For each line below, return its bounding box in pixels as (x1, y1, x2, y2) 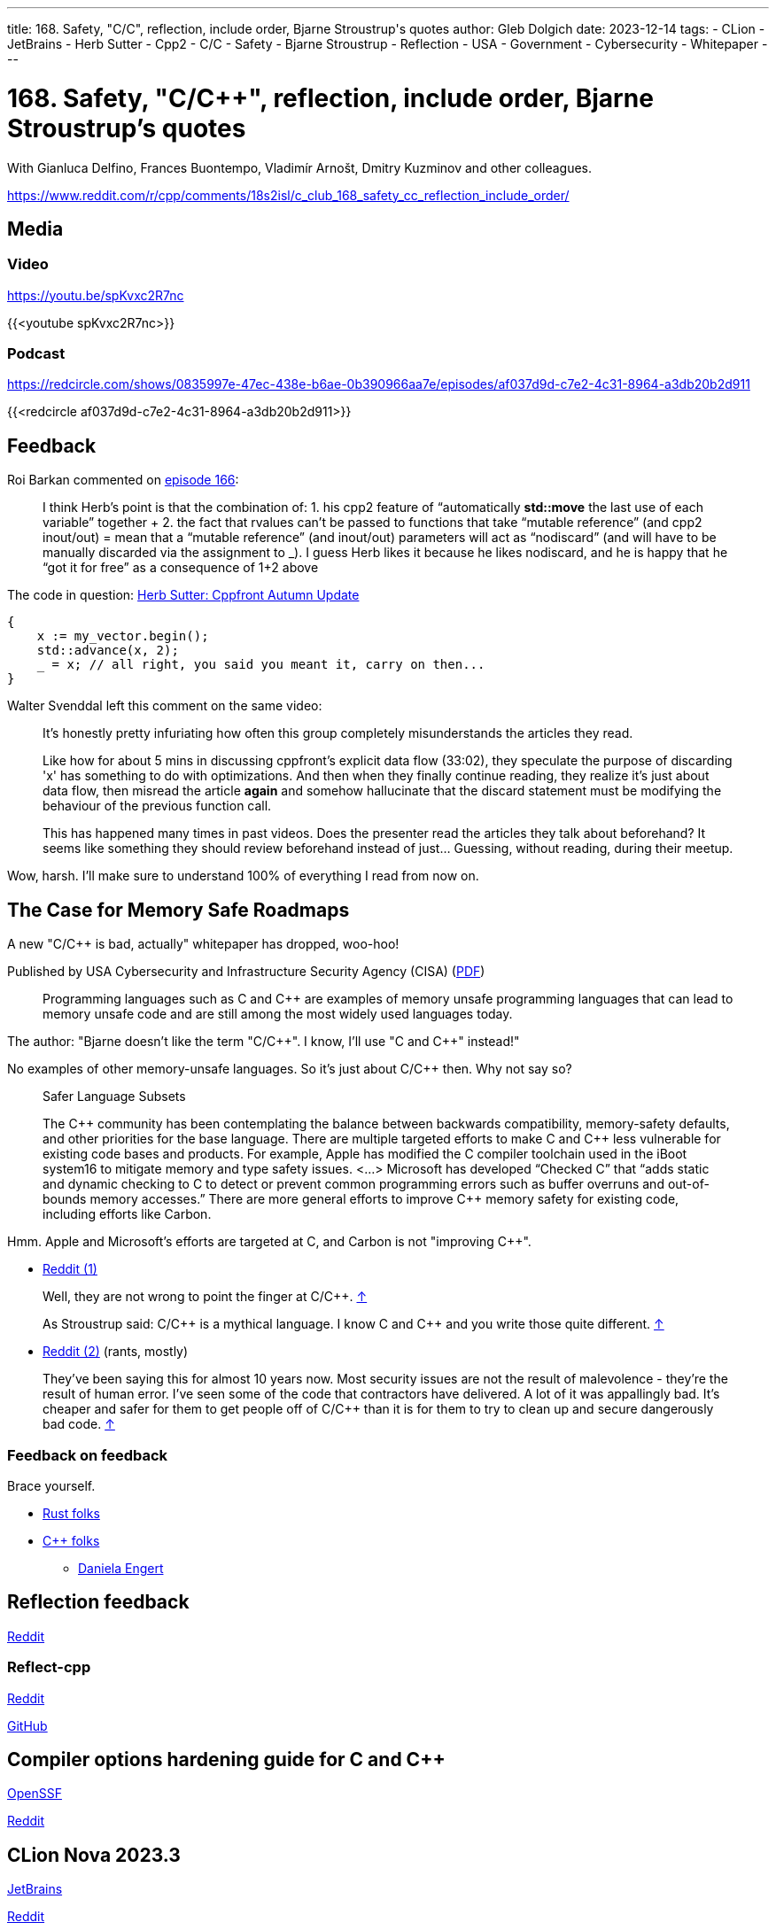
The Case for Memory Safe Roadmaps (7, 898, 350, 921)
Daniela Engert (78, 1560, 164, 1576)
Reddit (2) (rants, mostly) (43, 1344, 189, 1360)
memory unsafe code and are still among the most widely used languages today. (43, 1006, 513, 1022)
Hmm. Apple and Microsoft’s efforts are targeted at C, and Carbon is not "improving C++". (7, 1234, 532, 1250)
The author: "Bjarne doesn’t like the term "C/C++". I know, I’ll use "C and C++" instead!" (7, 1034, 520, 1050)
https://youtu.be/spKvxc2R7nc (7, 287, 184, 303)
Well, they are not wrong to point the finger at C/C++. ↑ (43, 1289, 368, 1305)
